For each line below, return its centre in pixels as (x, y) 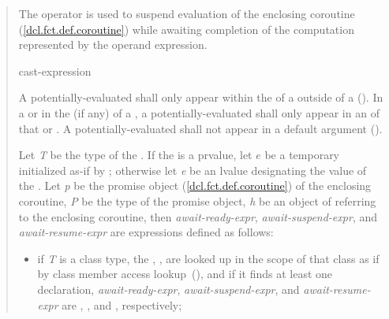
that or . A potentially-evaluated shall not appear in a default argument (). (200, 128)
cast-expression (55, 70)
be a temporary (302, 155)
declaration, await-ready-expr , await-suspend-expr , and (168, 289)
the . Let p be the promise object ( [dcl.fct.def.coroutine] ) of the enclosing (195, 185)
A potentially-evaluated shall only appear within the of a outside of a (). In (201, 97)
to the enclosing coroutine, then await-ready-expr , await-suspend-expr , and (198, 216)
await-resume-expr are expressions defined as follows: (146, 232)
